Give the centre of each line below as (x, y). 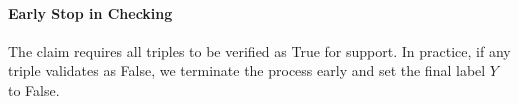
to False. (34, 89)
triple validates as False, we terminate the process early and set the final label (247, 70)
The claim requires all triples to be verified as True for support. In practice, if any (259, 50)
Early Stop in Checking (90, 12)
